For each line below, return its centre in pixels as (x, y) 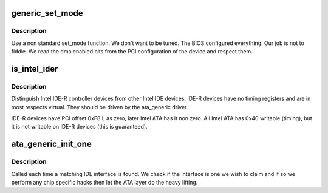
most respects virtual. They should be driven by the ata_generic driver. (100, 107)
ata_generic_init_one (52, 144)
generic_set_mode (47, 13)
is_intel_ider (35, 69)
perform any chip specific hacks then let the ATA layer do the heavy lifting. (104, 183)
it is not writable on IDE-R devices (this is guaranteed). (80, 127)
